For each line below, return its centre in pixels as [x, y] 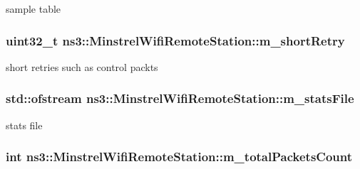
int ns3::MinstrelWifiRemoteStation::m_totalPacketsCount [179, 157]
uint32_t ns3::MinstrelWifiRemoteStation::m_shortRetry [175, 40]
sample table [34, 9]
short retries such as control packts [82, 66]
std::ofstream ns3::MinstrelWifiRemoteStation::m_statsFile [180, 98]
